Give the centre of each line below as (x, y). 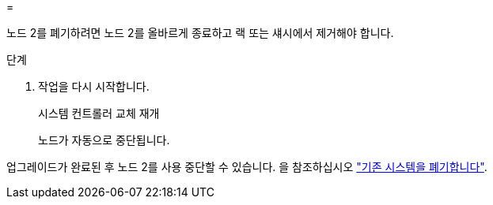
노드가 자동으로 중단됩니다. (104, 140)
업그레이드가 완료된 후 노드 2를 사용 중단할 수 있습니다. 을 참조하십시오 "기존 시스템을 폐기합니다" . (247, 167)
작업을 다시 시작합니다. (94, 86)
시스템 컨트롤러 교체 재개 (99, 113)
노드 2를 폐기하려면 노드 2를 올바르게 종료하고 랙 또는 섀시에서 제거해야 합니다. (200, 33)
